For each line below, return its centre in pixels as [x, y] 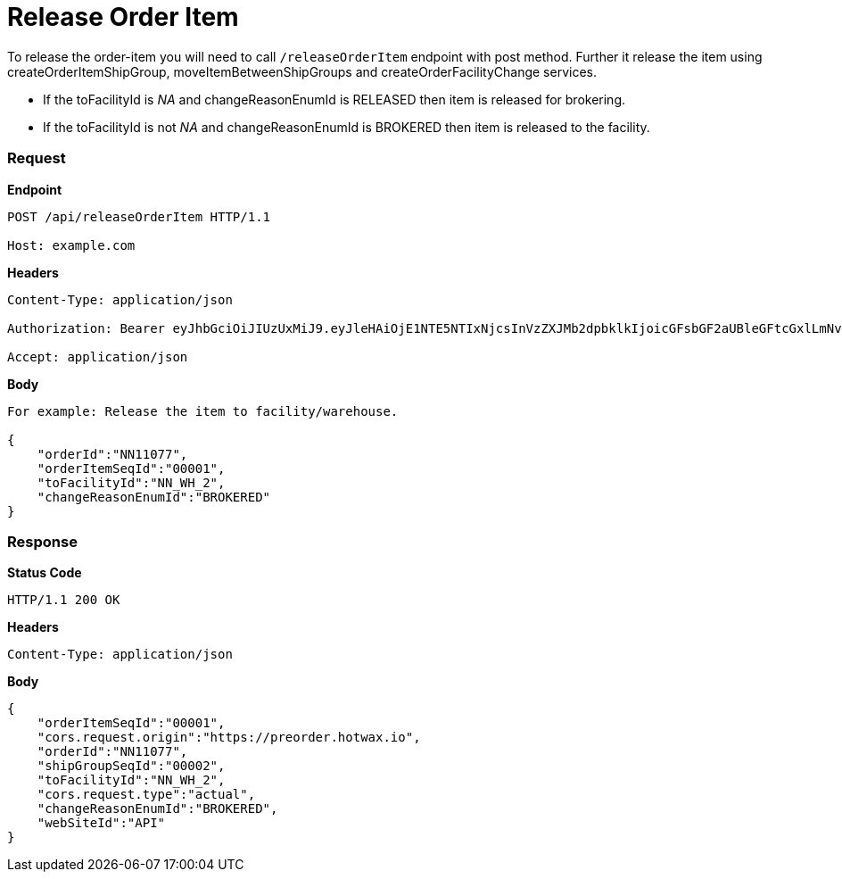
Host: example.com [71, 245]
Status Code [45, 573]
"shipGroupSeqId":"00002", [131, 766]
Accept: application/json [98, 357]
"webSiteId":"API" [101, 823]
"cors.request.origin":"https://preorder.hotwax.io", [229, 738]
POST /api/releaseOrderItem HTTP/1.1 [139, 216]
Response [42, 541]
